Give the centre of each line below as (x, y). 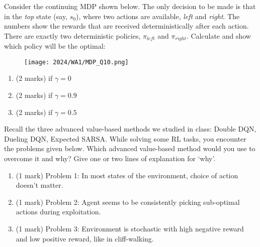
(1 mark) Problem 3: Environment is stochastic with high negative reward (130, 229)
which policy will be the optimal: (55, 46)
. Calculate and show (219, 35)
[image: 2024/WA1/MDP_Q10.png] (76, 62)
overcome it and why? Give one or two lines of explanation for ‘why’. (110, 158)
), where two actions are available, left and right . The (158, 16)
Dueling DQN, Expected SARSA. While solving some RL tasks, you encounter (125, 138)
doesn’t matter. (39, 185)
